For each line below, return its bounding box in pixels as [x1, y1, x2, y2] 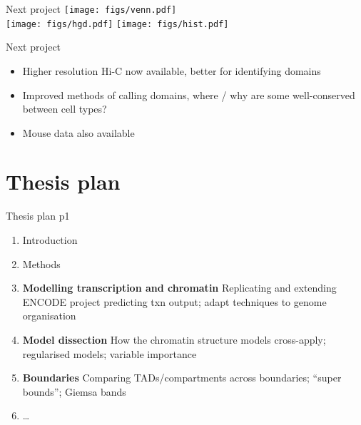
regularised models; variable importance [22, 346, 197, 361]
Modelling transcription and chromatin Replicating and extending [22, 280, 337, 295]
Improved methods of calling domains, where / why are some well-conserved [22, 87, 355, 102]
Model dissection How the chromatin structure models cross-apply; [22, 332, 326, 347]
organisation [22, 308, 76, 323]
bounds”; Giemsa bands [22, 384, 126, 399]
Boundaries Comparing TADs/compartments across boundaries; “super [22, 370, 342, 385]
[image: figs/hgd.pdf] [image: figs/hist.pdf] [6, 19, 229, 29]
